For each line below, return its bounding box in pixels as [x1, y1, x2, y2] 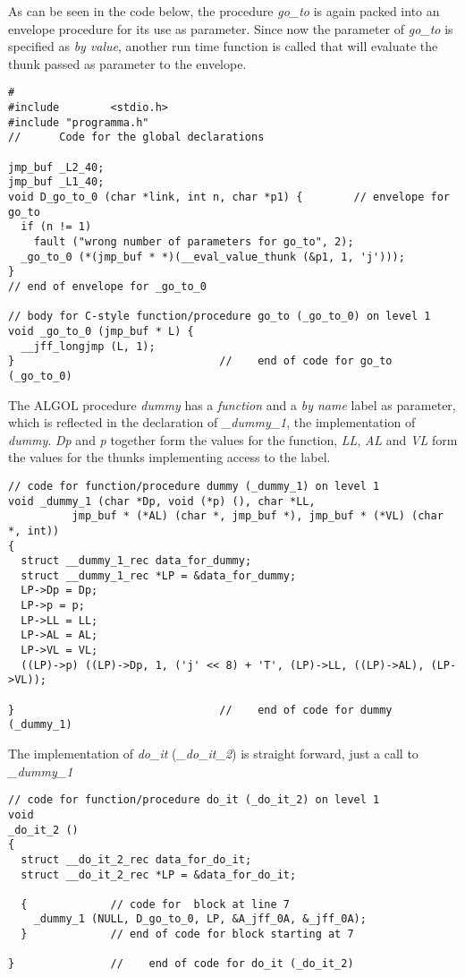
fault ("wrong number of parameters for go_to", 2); [33, 235, 354, 248]
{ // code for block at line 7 [21, 897, 290, 911]
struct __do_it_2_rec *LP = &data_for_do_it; [21, 868, 297, 881]
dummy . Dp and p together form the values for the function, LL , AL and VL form [8, 430, 458, 449]
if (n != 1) [21, 220, 92, 234]
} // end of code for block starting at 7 [21, 928, 354, 941]
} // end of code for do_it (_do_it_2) [8, 957, 354, 971]
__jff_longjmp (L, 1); [21, 339, 156, 353]
